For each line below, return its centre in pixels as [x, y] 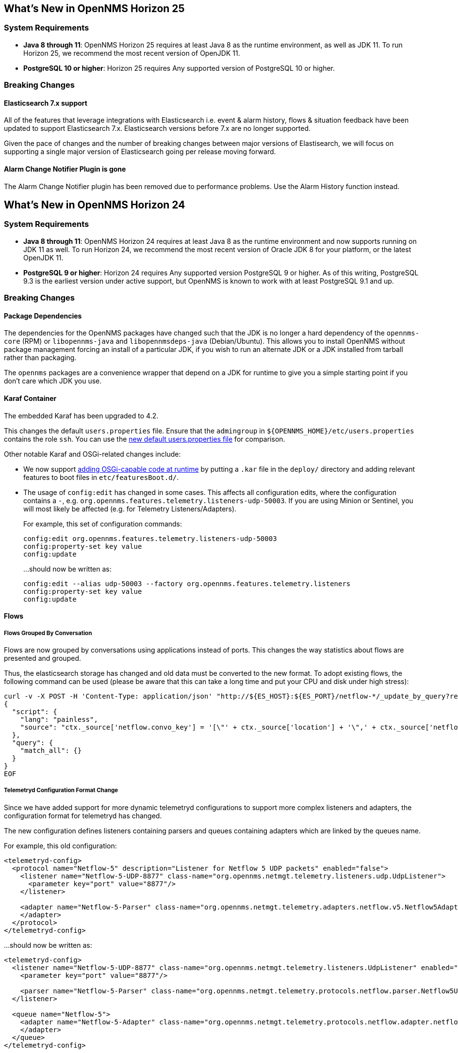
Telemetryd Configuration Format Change [61, 790]
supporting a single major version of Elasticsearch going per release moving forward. [140, 152]
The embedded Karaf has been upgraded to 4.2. [81, 415]
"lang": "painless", [59, 720]
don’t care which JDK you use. [53, 381]
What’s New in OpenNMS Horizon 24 [95, 205]
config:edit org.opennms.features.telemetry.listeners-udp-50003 [150, 538]
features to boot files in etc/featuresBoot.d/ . [101, 477]
